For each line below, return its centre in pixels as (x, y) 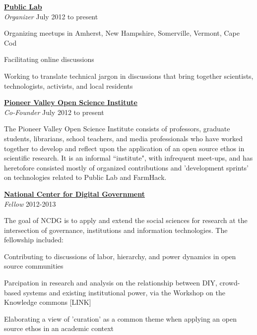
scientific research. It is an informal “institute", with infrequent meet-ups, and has (128, 158)
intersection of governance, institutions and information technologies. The (116, 230)
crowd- (230, 283)
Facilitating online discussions (49, 59)
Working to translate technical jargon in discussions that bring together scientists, (129, 76)
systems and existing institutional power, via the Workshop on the (124, 292)
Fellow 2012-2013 (30, 203)
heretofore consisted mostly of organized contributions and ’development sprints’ (127, 167)
